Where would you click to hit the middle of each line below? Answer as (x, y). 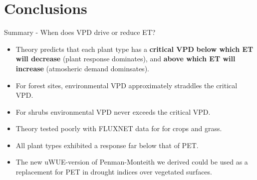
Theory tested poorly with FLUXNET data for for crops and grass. (119, 128)
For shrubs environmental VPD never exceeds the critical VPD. (113, 111)
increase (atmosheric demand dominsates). (82, 68)
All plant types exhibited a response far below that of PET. (107, 145)
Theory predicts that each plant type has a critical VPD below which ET (134, 49)
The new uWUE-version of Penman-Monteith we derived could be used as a (132, 162)
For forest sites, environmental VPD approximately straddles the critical (127, 85)
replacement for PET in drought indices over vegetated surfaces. (114, 172)
